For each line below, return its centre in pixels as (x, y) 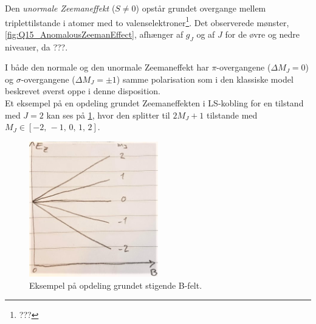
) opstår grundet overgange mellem (201, 8)
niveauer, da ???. (36, 47)
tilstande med (232, 115)
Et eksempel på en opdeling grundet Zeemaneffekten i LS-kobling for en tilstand (154, 103)
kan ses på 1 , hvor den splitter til (108, 115)
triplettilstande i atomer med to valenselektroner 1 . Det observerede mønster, (147, 21)
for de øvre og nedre (263, 34)
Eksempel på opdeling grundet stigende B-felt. (116, 285)
